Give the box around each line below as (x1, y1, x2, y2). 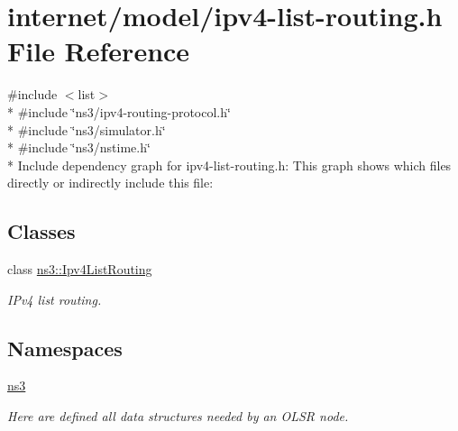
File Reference (7, 32, 190, 69)
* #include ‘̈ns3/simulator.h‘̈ (7, 120, 166, 139)
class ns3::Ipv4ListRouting (7, 260, 152, 279)
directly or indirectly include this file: (7, 173, 214, 192)
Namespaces (7, 334, 123, 362)
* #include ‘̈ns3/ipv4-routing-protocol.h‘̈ (7, 102, 231, 121)
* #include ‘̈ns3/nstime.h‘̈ (7, 138, 151, 157)
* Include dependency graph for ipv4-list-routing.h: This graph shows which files (7, 155, 452, 174)
